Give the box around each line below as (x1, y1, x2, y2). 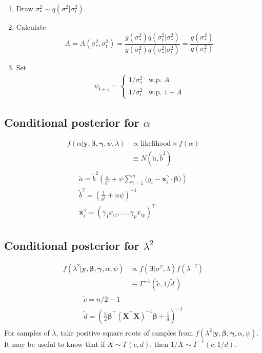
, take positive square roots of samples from (56, 327, 193, 338)
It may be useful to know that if (4, 338, 105, 349)
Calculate (16, 22, 46, 32)
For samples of (4, 327, 50, 338)
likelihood (140, 140, 171, 148)
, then (150, 338, 169, 349)
